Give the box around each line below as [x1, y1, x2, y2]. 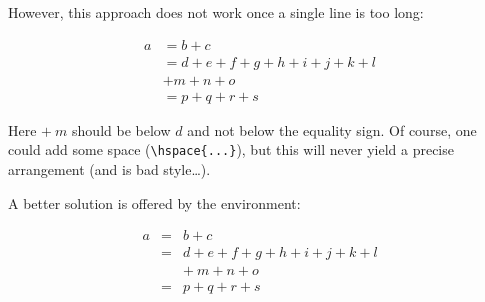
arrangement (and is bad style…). [8, 158, 211, 179]
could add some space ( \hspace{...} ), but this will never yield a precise [8, 139, 454, 160]
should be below [72, 119, 171, 140]
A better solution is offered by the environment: [8, 192, 301, 213]
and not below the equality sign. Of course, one [187, 119, 477, 140]
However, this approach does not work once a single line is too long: [8, 2, 424, 22]
